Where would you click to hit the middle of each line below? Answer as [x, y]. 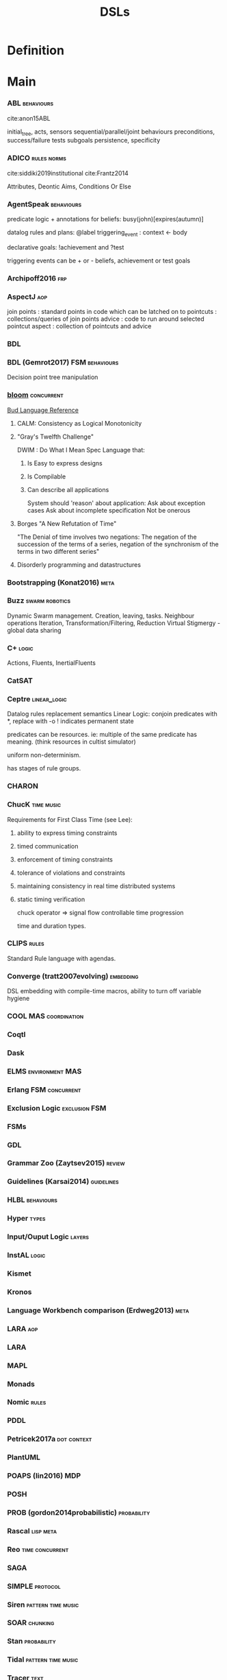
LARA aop [23, 1328]
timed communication [48, 846]
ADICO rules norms [37, 158]
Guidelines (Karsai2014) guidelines [63, 1182]
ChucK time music [34, 805]
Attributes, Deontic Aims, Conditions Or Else [69, 186]
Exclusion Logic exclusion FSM [57, 1108]
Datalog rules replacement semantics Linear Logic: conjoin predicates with [112, 714]
